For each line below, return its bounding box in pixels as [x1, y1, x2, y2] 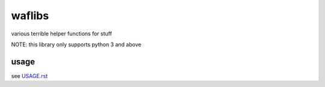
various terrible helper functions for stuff [11, 30, 113, 37]
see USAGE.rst [11, 72, 48, 79]
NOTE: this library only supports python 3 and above [11, 41, 141, 48]
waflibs [11, 9, 49, 22]
